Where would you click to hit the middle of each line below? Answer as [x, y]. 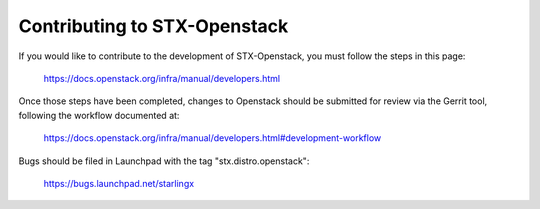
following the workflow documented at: [99, 115]
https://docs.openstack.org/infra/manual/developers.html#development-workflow [212, 138]
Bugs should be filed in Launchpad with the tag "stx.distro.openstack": [164, 161]
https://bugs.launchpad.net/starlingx [119, 183]
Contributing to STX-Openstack [153, 26]
